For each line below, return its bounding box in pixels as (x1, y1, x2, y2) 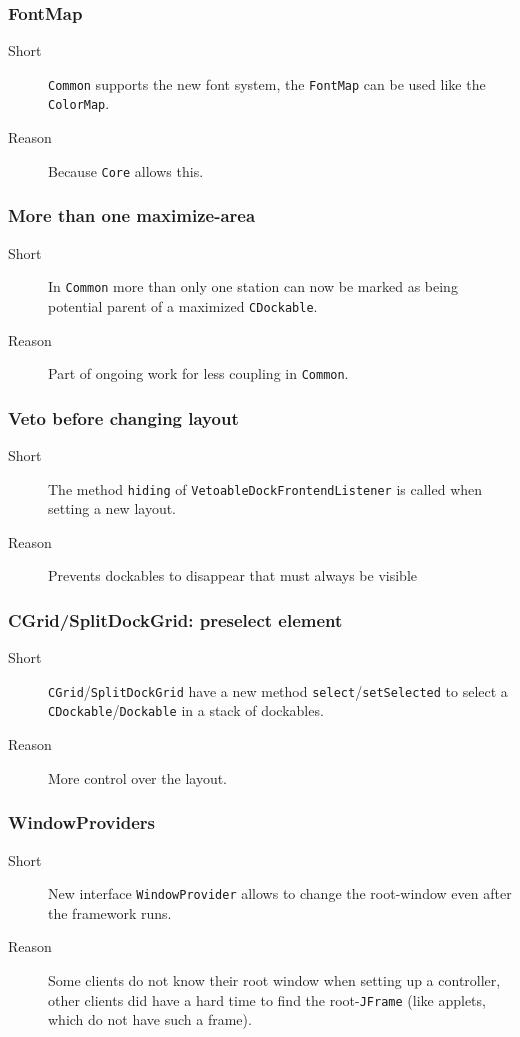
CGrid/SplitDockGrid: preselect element (8, 607, 343, 632)
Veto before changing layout (8, 405, 239, 430)
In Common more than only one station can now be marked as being (48, 276, 458, 297)
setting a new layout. (48, 498, 177, 519)
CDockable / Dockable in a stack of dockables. (48, 700, 324, 721)
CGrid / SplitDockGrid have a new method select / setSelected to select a (48, 680, 508, 701)
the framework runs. (48, 902, 172, 923)
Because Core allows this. (48, 160, 204, 181)
